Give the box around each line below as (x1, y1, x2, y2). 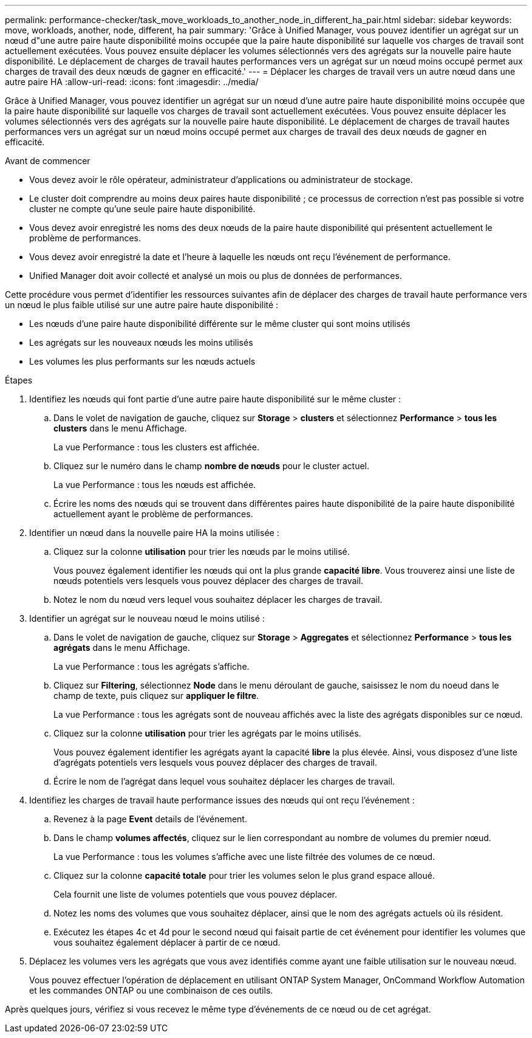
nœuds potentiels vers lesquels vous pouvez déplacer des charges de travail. (53, 576, 364, 586)
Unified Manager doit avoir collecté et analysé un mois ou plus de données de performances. (29, 270, 402, 281)
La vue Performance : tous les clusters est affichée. (53, 442, 259, 452)
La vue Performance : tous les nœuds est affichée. (53, 479, 256, 490)
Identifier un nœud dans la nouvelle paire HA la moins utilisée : (29, 528, 279, 538)
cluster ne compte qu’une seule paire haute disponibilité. (29, 204, 256, 214)
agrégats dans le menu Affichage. (53, 642, 190, 653)
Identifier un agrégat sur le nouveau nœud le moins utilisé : (29, 613, 265, 624)
